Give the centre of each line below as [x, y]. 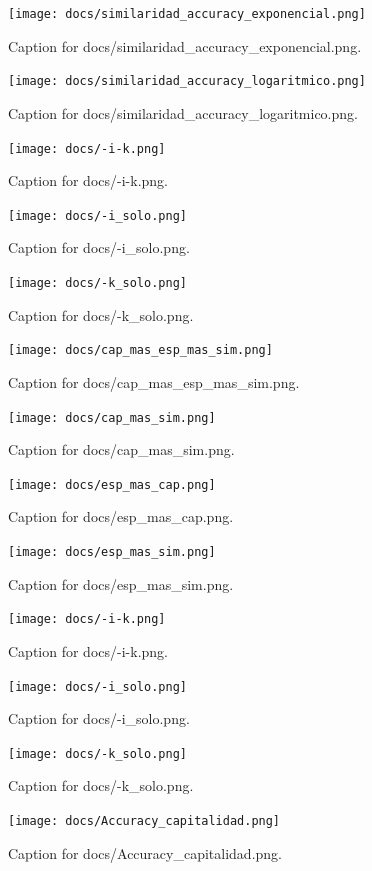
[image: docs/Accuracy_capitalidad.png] [144, 821]
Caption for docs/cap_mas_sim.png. [121, 449]
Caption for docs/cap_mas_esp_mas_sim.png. [154, 381]
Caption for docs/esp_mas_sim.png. [121, 583]
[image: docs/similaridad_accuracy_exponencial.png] [187, 14]
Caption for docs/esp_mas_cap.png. [121, 516]
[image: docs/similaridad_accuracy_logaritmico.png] [187, 81]
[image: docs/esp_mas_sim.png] [112, 552]
